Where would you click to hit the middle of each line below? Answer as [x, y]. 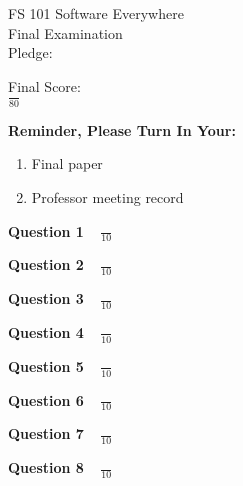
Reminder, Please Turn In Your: [122, 129]
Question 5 [46, 365]
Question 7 [46, 433]
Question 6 [46, 399]
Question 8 [46, 467]
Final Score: [44, 85]
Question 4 [46, 331]
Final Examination [65, 32]
